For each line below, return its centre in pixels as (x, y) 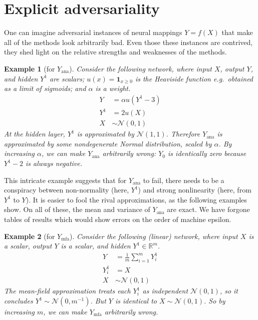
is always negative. (54, 163)
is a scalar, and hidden (96, 246)
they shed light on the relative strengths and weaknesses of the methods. (115, 52)
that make (237, 32)
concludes (19, 301)
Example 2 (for (30, 236)
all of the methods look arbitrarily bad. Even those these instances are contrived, (128, 42)
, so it (229, 291)
